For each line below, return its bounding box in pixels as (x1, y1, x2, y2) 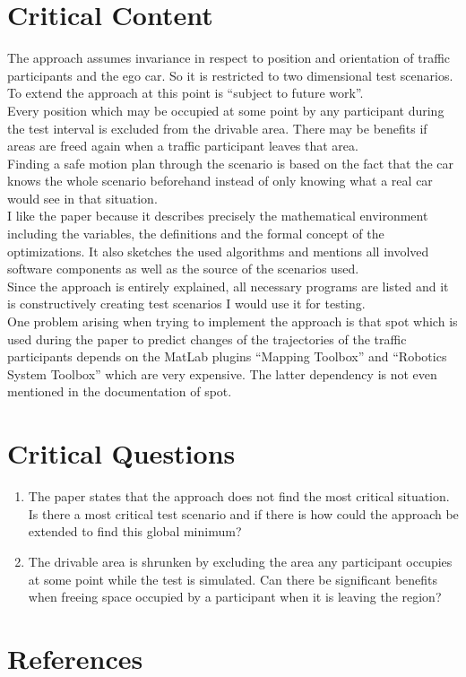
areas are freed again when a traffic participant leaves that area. (7, 136, 358, 155)
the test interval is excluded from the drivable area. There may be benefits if (7, 118, 427, 137)
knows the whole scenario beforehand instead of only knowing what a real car (7, 171, 433, 190)
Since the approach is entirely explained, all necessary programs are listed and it (7, 276, 449, 295)
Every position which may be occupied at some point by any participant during (7, 100, 444, 119)
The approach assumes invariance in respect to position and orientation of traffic (7, 48, 451, 67)
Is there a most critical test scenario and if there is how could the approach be (28, 504, 459, 523)
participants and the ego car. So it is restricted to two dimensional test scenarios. (7, 65, 453, 84)
